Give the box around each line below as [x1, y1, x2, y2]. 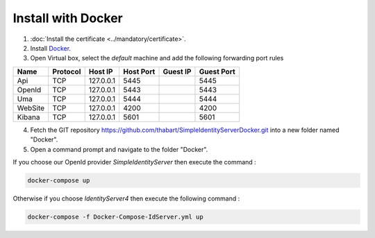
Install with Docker [12, 10, 123, 26]
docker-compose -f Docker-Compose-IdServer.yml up [27, 212, 204, 221]
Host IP [88, 67, 113, 76]
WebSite [17, 103, 45, 112]
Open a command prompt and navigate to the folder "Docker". [30, 145, 208, 153]
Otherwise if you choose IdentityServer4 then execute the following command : [12, 194, 240, 203]
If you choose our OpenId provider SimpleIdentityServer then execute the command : [12, 158, 256, 166]
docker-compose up [27, 176, 90, 184]
